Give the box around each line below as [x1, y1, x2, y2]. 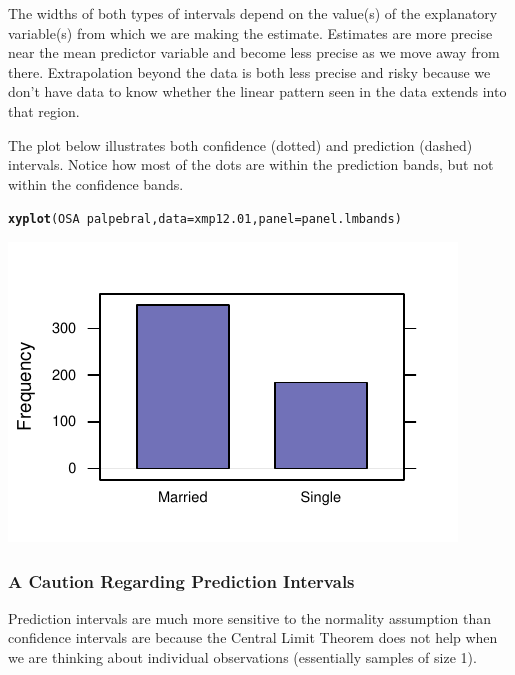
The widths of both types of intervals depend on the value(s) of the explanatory [8, 3, 498, 23]
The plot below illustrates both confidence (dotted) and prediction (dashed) [8, 134, 473, 155]
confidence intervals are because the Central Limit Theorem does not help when [8, 627, 498, 648]
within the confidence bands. [8, 173, 184, 194]
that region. [8, 100, 80, 121]
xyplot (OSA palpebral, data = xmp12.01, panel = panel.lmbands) [8, 212, 402, 227]
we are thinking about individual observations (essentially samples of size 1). [8, 647, 477, 667]
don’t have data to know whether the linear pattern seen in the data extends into [8, 81, 507, 102]
